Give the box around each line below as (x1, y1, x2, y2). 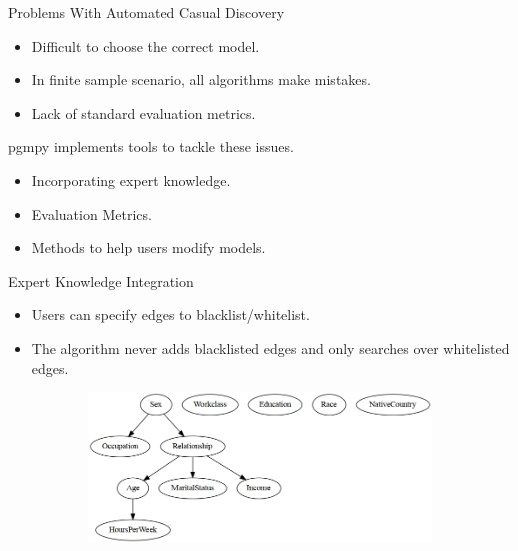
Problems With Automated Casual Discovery (8, 2, 285, 22)
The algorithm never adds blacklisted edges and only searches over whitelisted (31, 337, 510, 358)
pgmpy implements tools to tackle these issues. (8, 136, 294, 157)
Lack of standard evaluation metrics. (31, 102, 256, 123)
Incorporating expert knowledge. (31, 169, 231, 190)
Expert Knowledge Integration (8, 270, 194, 291)
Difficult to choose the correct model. (31, 35, 260, 56)
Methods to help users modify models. (31, 237, 266, 258)
